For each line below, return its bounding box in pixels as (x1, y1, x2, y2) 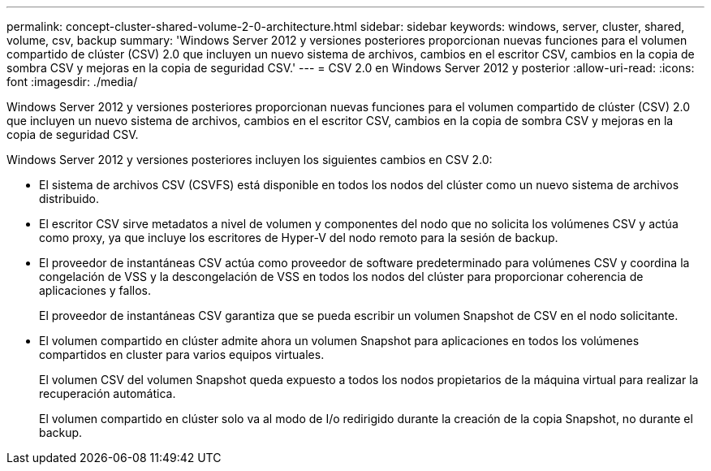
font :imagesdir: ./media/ (6, 75, 138, 89)
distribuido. (39, 192, 99, 205)
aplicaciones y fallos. (39, 283, 151, 297)
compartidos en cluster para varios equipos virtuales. (39, 348, 325, 361)
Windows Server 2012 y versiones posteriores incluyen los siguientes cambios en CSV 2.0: (6, 153, 493, 166)
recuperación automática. (39, 387, 176, 400)
